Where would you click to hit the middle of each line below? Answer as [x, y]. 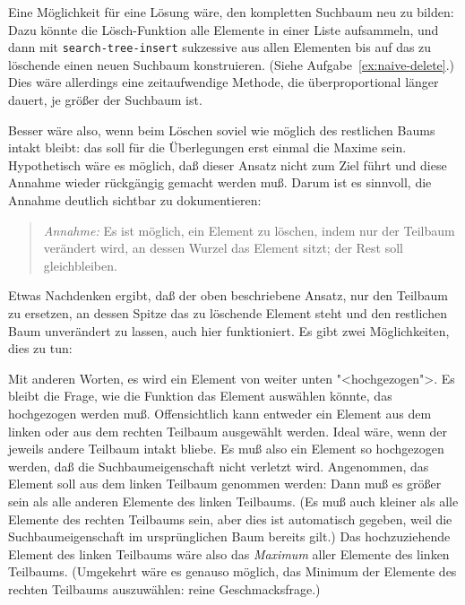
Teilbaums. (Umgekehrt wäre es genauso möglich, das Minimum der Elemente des [232, 571]
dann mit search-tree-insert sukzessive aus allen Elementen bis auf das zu [220, 47]
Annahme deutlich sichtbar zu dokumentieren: [135, 200]
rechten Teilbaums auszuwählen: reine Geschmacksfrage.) [164, 588]
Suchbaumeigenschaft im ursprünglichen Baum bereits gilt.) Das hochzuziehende [229, 536]
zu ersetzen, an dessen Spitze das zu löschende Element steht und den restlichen [228, 312]
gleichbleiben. [80, 265]
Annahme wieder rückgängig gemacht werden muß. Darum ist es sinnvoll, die [220, 182]
